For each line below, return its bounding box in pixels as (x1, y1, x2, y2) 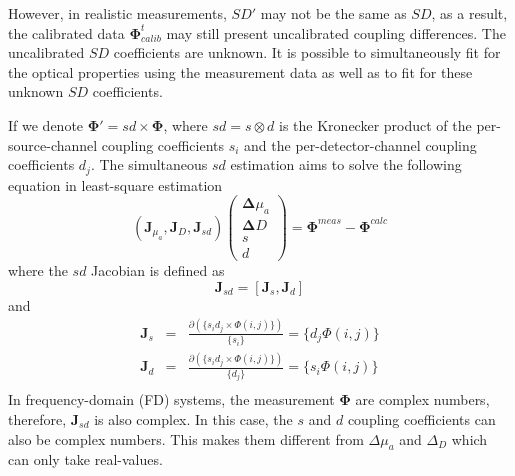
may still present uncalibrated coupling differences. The (166, 22, 506, 43)
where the (8, 260, 68, 281)
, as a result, (431, 3, 508, 23)
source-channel (8, 134, 98, 155)
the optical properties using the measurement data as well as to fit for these (8, 61, 473, 82)
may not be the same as (260, 3, 407, 23)
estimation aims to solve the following (230, 154, 462, 175)
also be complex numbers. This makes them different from (8, 428, 364, 449)
